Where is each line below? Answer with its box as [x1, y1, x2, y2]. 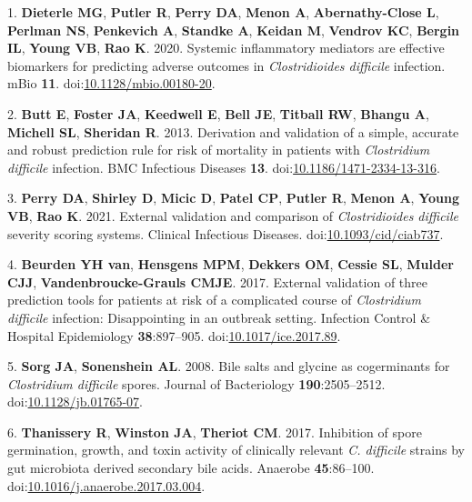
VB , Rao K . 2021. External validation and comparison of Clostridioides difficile [7, 206, 458, 225]
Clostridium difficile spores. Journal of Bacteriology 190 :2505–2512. [7, 374, 386, 393]
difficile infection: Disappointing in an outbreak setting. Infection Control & [7, 307, 431, 326]
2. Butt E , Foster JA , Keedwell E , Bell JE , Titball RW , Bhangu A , [7, 104, 429, 123]
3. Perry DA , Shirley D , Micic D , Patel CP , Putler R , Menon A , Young [7, 188, 459, 207]
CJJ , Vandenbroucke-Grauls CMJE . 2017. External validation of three [7, 272, 427, 291]
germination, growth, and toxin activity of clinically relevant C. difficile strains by [7, 440, 465, 459]
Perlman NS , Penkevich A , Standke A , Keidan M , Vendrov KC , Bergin [7, 20, 460, 39]
